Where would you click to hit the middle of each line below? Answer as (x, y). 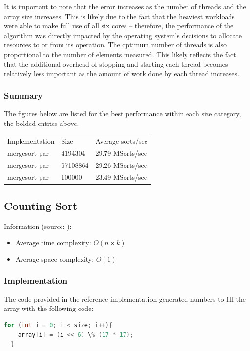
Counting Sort (41, 205)
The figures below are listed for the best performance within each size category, (123, 113)
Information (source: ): (38, 226)
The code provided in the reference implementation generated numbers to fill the (125, 299)
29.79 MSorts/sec (121, 153)
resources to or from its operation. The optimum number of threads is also (115, 45)
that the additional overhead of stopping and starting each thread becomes (116, 64)
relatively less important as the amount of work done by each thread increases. (122, 73)
